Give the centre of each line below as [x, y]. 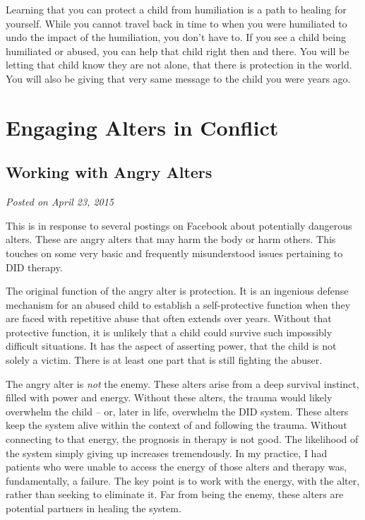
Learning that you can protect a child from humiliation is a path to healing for [176, 9]
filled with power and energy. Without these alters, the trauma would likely [169, 397]
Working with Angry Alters [109, 172]
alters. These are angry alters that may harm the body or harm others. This [171, 239]
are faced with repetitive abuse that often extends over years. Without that [169, 318]
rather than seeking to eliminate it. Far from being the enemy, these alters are [175, 494]
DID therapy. [34, 267]
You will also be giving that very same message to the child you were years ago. [178, 78]
